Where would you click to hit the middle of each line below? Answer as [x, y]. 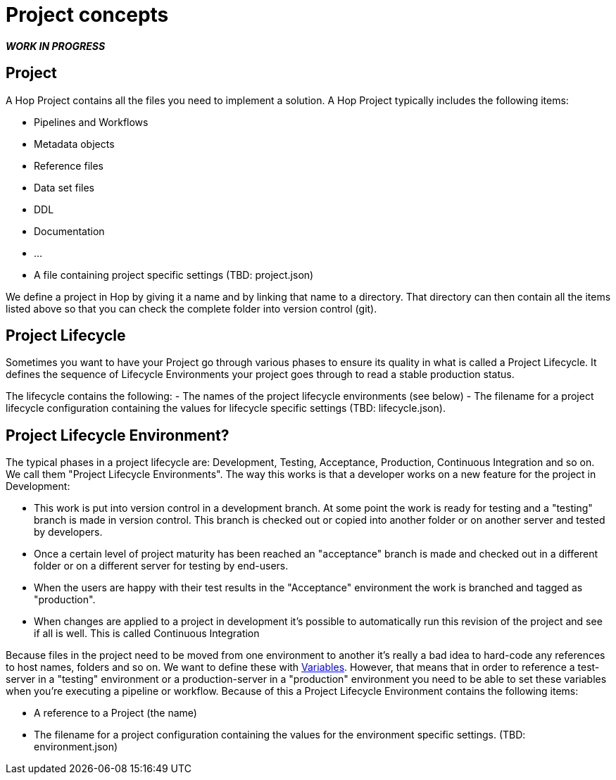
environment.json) [76, 747]
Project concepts [87, 15]
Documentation [69, 231]
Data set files [64, 187]
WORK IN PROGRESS [56, 46]
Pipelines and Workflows [91, 122]
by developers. [68, 532]
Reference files [69, 165]
